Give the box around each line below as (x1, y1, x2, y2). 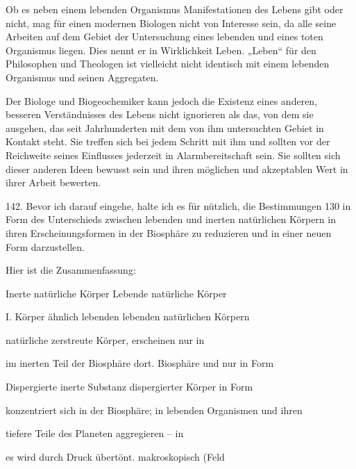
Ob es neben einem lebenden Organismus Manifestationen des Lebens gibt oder (6, 2, 344, 16)
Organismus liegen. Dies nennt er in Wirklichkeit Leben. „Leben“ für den (6, 42, 316, 57)
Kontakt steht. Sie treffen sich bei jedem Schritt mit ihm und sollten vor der (6, 134, 330, 149)
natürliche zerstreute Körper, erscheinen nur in (6, 332, 205, 347)
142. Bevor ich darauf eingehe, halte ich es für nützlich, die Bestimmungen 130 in (6, 198, 351, 213)
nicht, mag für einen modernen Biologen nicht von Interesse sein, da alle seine (6, 15, 337, 30)
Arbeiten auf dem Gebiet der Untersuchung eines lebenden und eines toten (6, 29, 323, 44)
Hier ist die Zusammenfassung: (6, 263, 136, 277)
